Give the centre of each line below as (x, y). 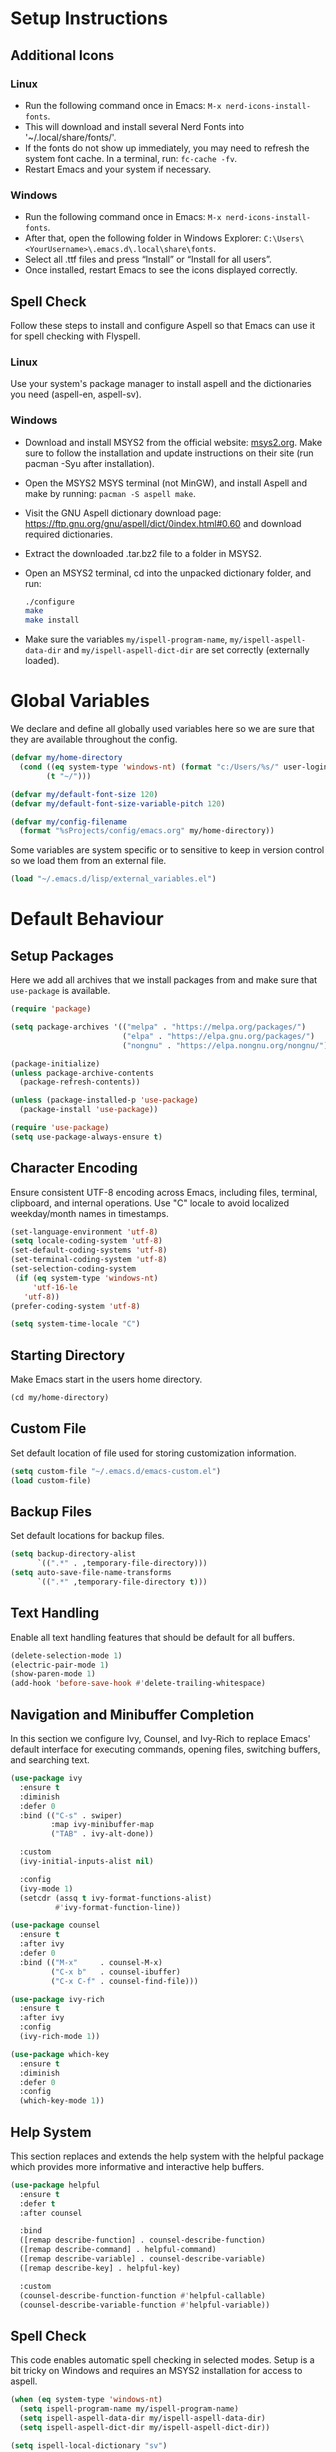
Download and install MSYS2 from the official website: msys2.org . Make (173, 442)
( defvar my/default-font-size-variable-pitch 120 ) (118, 803)
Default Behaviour (87, 919)
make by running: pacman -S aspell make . (110, 493)
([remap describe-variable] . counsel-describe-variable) (143, 2259)
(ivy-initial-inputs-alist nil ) (87, 1862)
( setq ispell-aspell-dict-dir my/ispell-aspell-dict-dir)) (145, 2427)
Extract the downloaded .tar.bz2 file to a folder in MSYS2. (143, 553)
